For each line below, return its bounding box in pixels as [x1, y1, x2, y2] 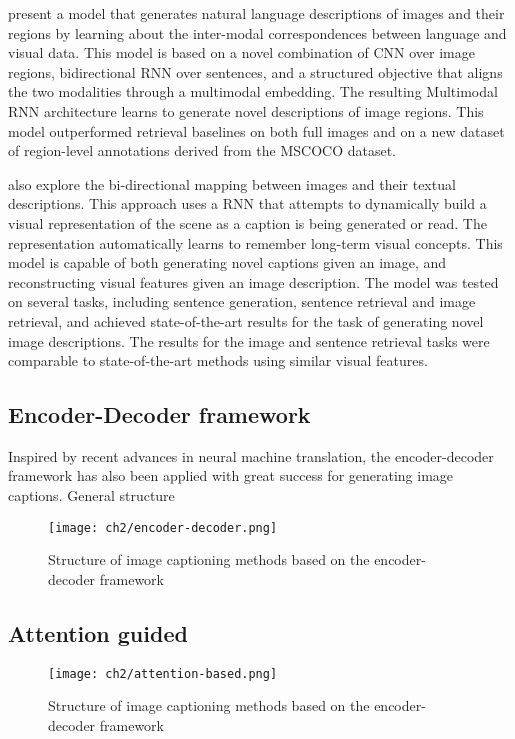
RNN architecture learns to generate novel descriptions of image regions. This [8, 100, 484, 121]
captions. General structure [8, 485, 175, 506]
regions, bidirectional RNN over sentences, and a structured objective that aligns [8, 61, 503, 82]
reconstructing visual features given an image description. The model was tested [8, 271, 499, 292]
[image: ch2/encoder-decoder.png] [48, 520, 278, 535]
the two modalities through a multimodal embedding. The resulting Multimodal [8, 81, 498, 102]
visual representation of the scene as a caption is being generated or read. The [8, 212, 487, 233]
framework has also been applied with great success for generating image [8, 465, 454, 486]
